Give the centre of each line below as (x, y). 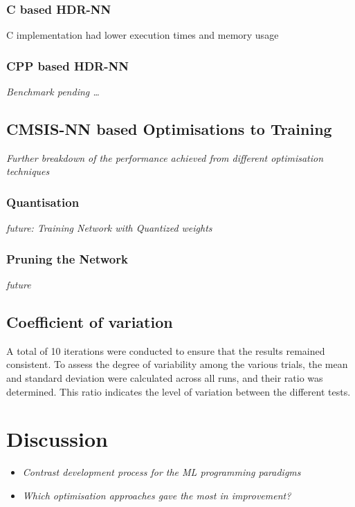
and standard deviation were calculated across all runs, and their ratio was (165, 378)
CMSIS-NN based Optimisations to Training (169, 129)
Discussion (57, 439)
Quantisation (43, 202)
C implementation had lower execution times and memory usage (143, 35)
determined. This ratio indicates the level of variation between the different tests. (179, 391)
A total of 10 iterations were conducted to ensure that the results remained (166, 350)
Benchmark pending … (53, 92)
